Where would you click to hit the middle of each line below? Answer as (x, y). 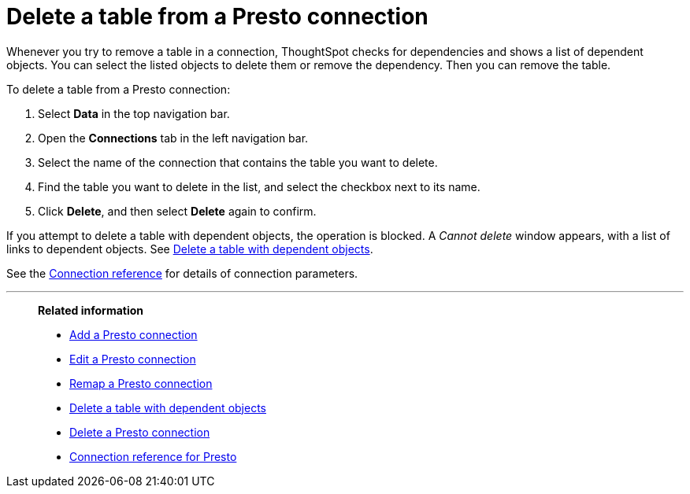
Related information (91, 310)
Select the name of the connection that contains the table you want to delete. (238, 162)
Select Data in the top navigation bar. (134, 113)
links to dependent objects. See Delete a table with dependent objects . (190, 249)
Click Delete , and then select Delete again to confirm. (177, 211)
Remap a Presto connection (141, 383)
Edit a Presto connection (133, 359)
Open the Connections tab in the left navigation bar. (173, 138)
